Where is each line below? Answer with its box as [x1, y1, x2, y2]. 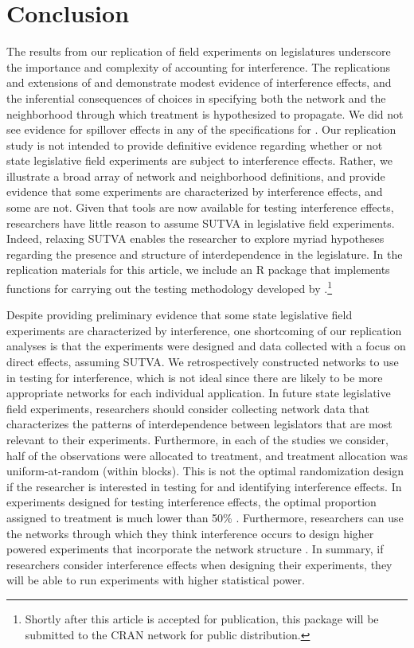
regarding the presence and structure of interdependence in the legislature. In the [6, 245, 403, 262]
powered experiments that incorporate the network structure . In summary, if [6, 541, 384, 557]
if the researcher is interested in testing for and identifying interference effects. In [6, 478, 402, 494]
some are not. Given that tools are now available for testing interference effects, [6, 199, 394, 216]
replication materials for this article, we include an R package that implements [6, 261, 390, 278]
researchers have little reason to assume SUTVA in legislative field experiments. [6, 214, 395, 231]
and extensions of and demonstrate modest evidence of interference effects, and [6, 74, 392, 91]
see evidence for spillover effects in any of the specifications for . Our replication [6, 121, 396, 138]
